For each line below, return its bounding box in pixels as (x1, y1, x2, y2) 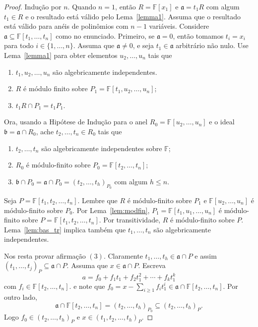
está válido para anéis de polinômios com (4, 21, 129, 31)
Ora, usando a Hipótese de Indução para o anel (4, 116, 148, 127)
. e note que (69, 280, 105, 291)
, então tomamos (173, 30, 224, 41)
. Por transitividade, (99, 215, 161, 225)
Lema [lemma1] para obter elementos (4, 50, 118, 60)
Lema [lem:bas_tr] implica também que (4, 224, 126, 234)
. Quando (67, 1, 96, 11)
